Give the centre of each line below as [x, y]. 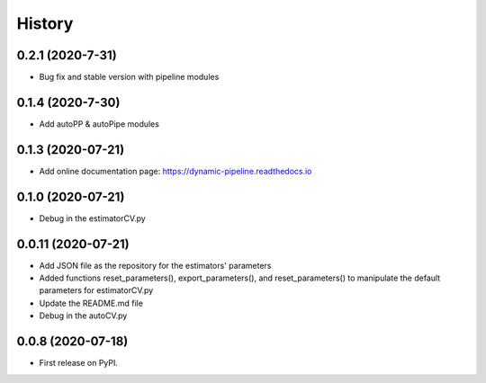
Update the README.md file [91, 303]
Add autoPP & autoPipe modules [99, 124]
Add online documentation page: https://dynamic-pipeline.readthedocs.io [175, 171]
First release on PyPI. [79, 363]
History [45, 23]
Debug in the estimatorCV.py [92, 218]
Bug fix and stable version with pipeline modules [129, 77]
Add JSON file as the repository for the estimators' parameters [155, 265]
